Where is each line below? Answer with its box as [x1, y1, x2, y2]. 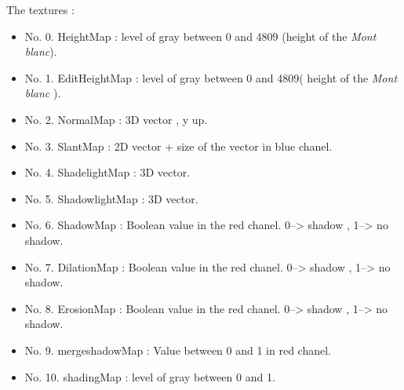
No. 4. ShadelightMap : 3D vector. [24, 164, 191, 180]
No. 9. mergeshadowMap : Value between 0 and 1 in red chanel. [24, 341, 331, 358]
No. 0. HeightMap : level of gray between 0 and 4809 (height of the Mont [24, 27, 377, 44]
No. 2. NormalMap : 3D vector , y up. [24, 111, 208, 127]
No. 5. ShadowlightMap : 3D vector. [24, 190, 198, 206]
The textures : [6, 2, 75, 17]
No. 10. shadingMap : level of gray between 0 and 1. [24, 368, 275, 385]
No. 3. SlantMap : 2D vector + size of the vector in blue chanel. [24, 137, 333, 154]
